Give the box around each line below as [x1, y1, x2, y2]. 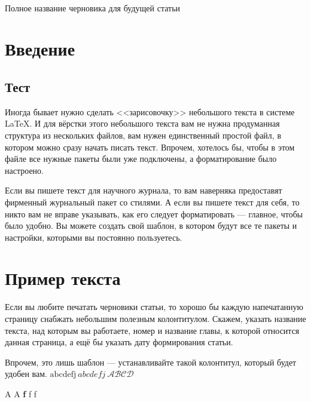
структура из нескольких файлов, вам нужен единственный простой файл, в [5, 128, 282, 141]
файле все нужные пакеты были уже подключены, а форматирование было [5, 152, 277, 165]
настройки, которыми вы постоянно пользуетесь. [5, 231, 182, 243]
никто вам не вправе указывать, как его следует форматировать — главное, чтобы [5, 207, 303, 220]
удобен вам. [5, 367, 47, 380]
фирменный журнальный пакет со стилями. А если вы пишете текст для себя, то [5, 195, 300, 208]
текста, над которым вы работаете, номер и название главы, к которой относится [5, 324, 300, 336]
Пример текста [5, 266, 121, 290]
